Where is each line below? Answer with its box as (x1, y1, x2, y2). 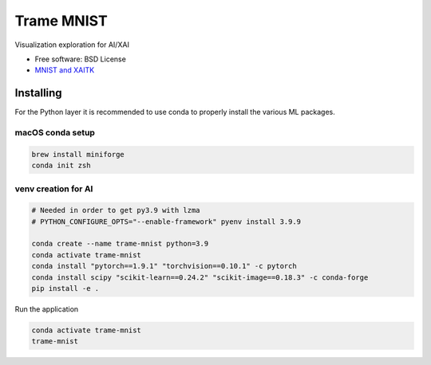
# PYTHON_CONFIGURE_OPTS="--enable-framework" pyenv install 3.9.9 (31, 217, 302, 226)
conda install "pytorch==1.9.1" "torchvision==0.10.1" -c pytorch (31, 261, 297, 271)
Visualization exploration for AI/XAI (14, 40, 129, 49)
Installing (14, 86, 63, 100)
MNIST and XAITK (34, 65, 95, 75)
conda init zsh (31, 161, 91, 171)
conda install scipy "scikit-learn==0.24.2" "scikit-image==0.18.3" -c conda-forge (31, 273, 369, 282)
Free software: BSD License (34, 54, 127, 64)
